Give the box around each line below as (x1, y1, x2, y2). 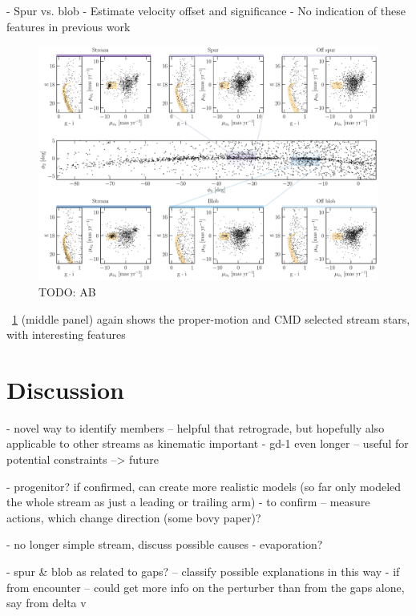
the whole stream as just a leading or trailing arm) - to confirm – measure (6, 493, 370, 510)
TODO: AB (38, 283, 96, 300)
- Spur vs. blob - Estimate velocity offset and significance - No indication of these (6, 2, 406, 18)
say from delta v (6, 594, 87, 611)
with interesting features (6, 326, 126, 343)
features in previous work (6, 18, 131, 34)
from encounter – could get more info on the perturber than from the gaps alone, (6, 578, 405, 595)
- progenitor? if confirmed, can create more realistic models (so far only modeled (6, 477, 402, 494)
